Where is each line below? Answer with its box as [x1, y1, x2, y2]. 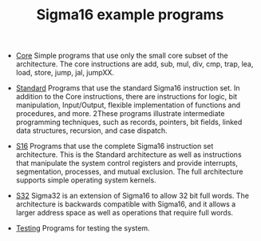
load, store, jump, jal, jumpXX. [15, 68, 114, 78]
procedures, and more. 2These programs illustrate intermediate [15, 109, 225, 118]
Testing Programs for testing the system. [15, 223, 150, 233]
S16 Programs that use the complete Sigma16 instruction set [15, 142, 214, 151]
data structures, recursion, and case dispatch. [15, 126, 168, 135]
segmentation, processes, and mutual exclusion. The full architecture [15, 167, 243, 177]
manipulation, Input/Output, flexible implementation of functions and [15, 100, 241, 110]
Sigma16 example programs [36, 6, 224, 24]
